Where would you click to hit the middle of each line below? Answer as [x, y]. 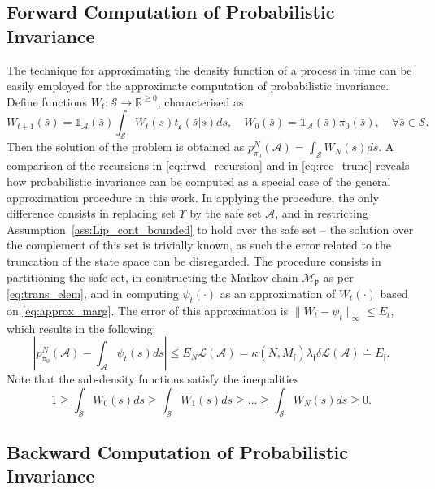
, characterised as [200, 101]
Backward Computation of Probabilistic [177, 451]
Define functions [47, 101]
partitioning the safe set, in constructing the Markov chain [152, 277]
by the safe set [226, 213]
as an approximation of [278, 293]
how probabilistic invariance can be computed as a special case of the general [199, 181]
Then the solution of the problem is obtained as [126, 147]
